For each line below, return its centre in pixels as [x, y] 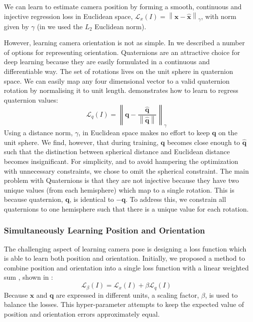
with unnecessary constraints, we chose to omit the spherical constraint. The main [126, 170]
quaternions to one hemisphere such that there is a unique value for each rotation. [126, 208]
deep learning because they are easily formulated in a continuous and [107, 62]
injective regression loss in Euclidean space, [68, 16]
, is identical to [92, 199]
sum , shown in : [28, 277]
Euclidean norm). [120, 26]
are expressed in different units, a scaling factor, [127, 295]
